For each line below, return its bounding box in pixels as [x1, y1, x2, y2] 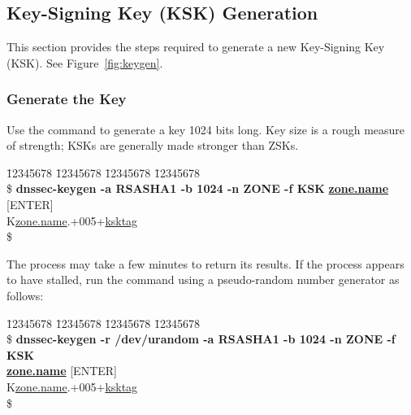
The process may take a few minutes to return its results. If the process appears [6, 255, 405, 272]
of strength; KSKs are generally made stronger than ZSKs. [6, 137, 299, 154]
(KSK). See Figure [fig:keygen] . [6, 54, 163, 71]
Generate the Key [6, 89, 127, 109]
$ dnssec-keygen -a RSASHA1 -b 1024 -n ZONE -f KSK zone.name [6, 180, 389, 197]
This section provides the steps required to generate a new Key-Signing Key [6, 38, 385, 55]
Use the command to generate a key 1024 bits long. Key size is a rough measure [6, 120, 405, 138]
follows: [6, 286, 44, 304]
